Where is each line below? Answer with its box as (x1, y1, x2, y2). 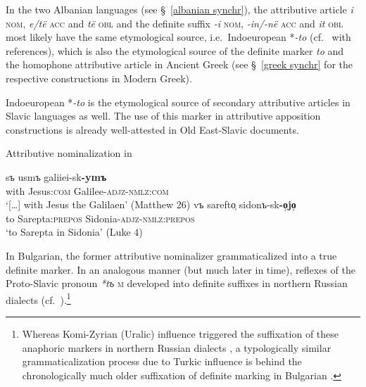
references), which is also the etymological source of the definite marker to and (6, 43, 344, 58)
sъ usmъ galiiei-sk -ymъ (6, 169, 107, 184)
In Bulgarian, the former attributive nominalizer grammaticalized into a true (6, 248, 337, 262)
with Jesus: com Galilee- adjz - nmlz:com (6, 183, 169, 198)
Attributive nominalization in (6, 146, 132, 160)
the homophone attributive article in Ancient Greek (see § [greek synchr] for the (6, 57, 353, 72)
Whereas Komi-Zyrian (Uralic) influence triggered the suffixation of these (22, 326, 339, 341)
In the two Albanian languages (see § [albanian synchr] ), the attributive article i (6, 2, 353, 16)
